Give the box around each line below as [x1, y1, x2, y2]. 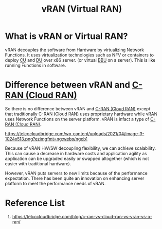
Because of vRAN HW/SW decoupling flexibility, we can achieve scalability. [5, 145, 156, 151]
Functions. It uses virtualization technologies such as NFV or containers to [5, 52, 154, 58]
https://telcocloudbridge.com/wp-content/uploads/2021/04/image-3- [5, 130, 144, 137]
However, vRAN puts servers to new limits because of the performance [5, 170, 147, 176]
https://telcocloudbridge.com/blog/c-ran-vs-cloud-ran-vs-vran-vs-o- [12, 213, 152, 219]
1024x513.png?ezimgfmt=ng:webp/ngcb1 [5, 136, 88, 141]
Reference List [5, 198, 65, 209]
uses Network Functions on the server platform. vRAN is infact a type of [5, 116, 149, 122]
